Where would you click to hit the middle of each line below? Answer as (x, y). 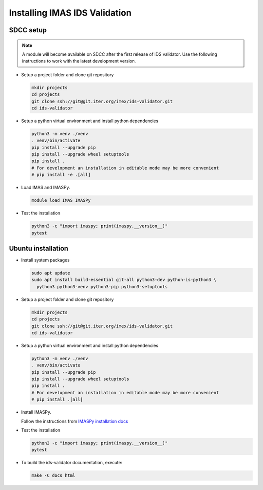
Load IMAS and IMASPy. (46, 188)
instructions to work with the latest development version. (79, 61)
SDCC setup (28, 30)
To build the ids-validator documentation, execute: (72, 463)
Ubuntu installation (38, 248)
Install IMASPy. (36, 412)
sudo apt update (51, 273)
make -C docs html (53, 476)
